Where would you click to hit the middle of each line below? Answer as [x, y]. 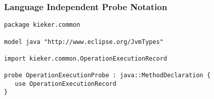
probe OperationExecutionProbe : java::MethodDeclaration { [108, 76]
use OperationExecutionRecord [66, 84]
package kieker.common [42, 25]
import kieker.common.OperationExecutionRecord [86, 58]
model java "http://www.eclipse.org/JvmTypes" [84, 42]
